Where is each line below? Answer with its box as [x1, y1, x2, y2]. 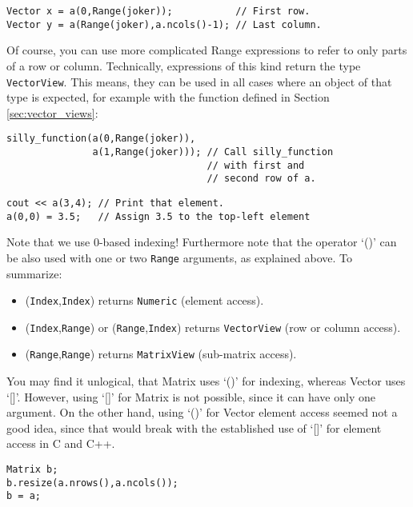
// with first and [206, 159, 305, 171]
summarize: [6, 265, 62, 281]
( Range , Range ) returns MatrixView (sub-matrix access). [25, 345, 297, 362]
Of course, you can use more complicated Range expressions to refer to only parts [6, 42, 407, 58]
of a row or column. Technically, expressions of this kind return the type [6, 57, 361, 74]
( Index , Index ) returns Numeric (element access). [25, 292, 264, 309]
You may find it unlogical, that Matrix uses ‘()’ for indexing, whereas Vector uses [6, 373, 406, 389]
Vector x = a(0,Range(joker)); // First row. [6, 6, 311, 17]
